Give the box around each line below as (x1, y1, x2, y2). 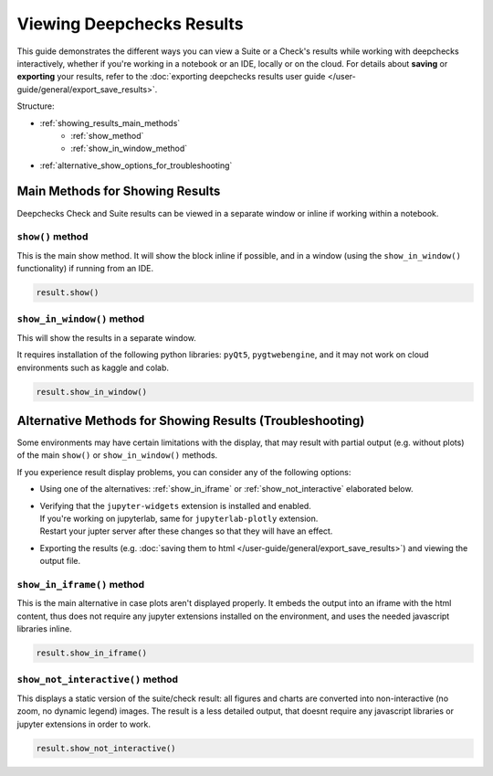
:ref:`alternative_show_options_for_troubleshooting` (39, 160, 233, 171)
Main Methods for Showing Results (16, 184, 221, 199)
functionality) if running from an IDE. (16, 263, 154, 274)
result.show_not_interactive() (36, 743, 177, 753)
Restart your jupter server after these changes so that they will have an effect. (39, 526, 333, 537)
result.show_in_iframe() (36, 648, 148, 658)
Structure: (16, 101, 55, 112)
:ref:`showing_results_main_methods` (39, 117, 181, 128)
